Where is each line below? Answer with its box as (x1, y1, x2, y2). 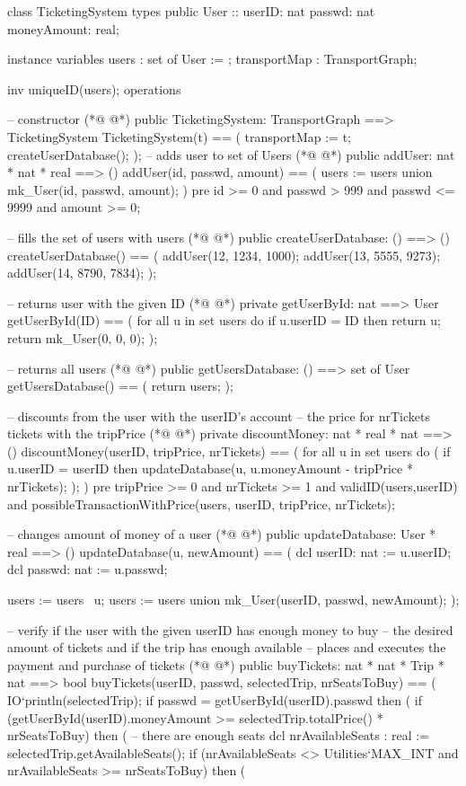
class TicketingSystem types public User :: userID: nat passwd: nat (7, 2, 375, 20)
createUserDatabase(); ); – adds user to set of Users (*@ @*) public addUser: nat (7, 145, 455, 163)
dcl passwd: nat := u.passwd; (7, 560, 168, 578)
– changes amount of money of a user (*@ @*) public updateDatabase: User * (7, 525, 436, 543)
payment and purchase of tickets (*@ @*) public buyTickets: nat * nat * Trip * (7, 655, 444, 674)
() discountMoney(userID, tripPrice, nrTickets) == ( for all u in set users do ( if (7, 441, 451, 460)
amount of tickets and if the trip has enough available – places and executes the (7, 638, 446, 657)
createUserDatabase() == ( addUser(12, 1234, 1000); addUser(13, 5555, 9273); (7, 245, 441, 264)
